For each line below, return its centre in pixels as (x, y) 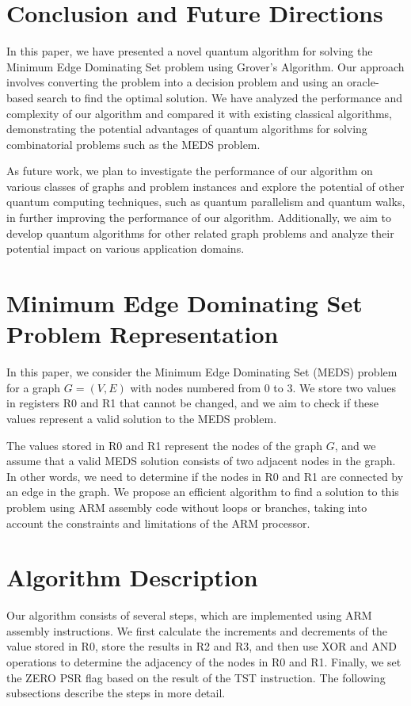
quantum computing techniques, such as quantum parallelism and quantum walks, (206, 202)
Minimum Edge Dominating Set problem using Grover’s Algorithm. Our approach (205, 66)
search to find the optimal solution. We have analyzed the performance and (220, 97)
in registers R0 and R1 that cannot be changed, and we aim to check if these (193, 403)
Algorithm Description (132, 577)
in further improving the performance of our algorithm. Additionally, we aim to (199, 218)
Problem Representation (143, 334)
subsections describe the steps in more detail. (116, 693)
